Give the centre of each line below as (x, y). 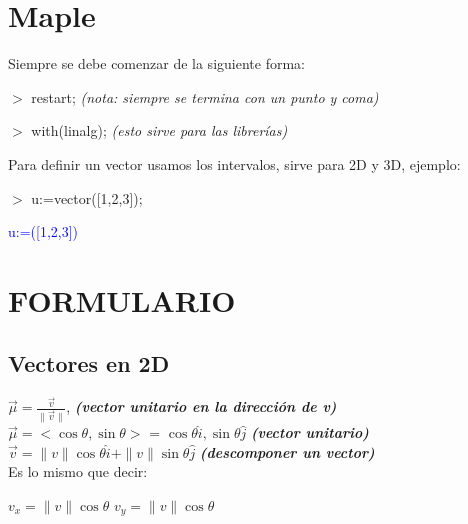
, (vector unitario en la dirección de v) (201, 406)
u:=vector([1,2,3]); (87, 197)
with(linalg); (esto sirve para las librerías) (159, 130)
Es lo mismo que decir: (78, 471)
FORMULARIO (122, 299)
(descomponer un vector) (287, 451)
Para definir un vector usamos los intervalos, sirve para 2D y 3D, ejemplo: (234, 163)
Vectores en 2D (89, 363)
